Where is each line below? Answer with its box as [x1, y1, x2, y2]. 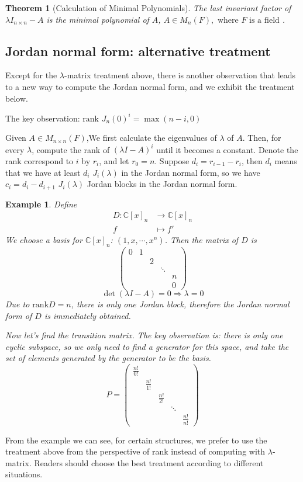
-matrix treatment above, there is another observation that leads [64, 69, 296, 81]
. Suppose [154, 154, 190, 167]
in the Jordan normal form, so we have [121, 166, 260, 178]
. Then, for [242, 131, 281, 144]
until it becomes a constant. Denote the [156, 143, 298, 155]
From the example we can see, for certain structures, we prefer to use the [5, 434, 267, 446]
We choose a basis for [5, 234, 82, 246]
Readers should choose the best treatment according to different [34, 456, 264, 469]
